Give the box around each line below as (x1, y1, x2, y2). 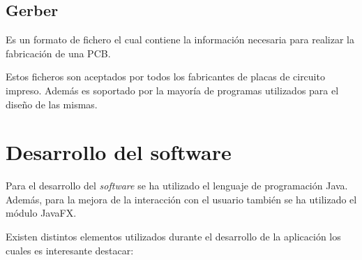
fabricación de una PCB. (6, 45, 111, 60)
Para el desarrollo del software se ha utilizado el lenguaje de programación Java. (6, 178, 348, 193)
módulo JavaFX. (6, 205, 77, 220)
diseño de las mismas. (6, 96, 98, 111)
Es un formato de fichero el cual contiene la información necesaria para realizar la (6, 32, 354, 47)
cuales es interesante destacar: (6, 243, 134, 257)
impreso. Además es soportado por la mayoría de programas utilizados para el (6, 82, 339, 97)
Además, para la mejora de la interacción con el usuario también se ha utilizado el (6, 192, 357, 206)
